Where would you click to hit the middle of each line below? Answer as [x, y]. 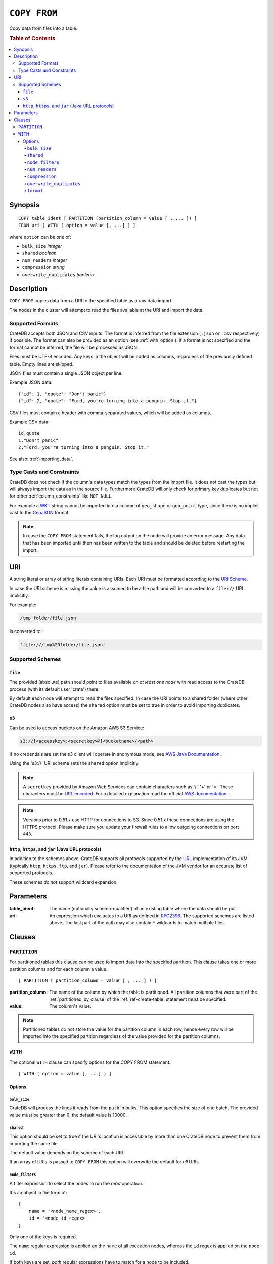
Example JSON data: [31, 382]
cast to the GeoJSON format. [40, 513]
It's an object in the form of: [38, 1193]
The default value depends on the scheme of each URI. [67, 1152]
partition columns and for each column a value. [58, 969]
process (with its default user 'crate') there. [54, 689]
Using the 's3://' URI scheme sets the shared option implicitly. [74, 763]
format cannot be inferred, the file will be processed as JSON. [74, 347]
